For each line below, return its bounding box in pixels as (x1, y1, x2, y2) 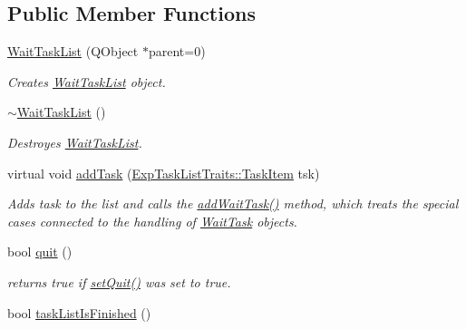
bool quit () (7, 242, 73, 261)
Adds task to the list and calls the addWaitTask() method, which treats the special (7, 194, 459, 213)
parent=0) (148, 42, 206, 61)
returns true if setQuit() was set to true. (7, 272, 231, 291)
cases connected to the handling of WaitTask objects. (7, 211, 297, 230)
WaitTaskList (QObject (7, 42, 139, 61)
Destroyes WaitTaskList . (7, 132, 142, 151)
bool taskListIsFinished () (7, 303, 151, 322)
